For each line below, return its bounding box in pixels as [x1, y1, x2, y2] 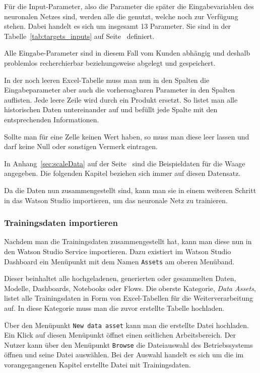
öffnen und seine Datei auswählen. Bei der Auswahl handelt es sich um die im [4, 349, 244, 360]
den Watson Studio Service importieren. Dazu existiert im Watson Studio [4, 246, 231, 256]
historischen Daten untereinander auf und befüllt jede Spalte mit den [4, 104, 218, 115]
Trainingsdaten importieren [4, 216, 118, 229]
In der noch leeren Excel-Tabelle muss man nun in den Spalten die [4, 74, 210, 85]
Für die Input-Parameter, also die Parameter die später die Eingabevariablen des [4, 1, 254, 11]
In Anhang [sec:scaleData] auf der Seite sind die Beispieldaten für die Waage [4, 158, 245, 168]
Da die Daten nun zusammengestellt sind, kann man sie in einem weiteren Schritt [4, 184, 256, 195]
